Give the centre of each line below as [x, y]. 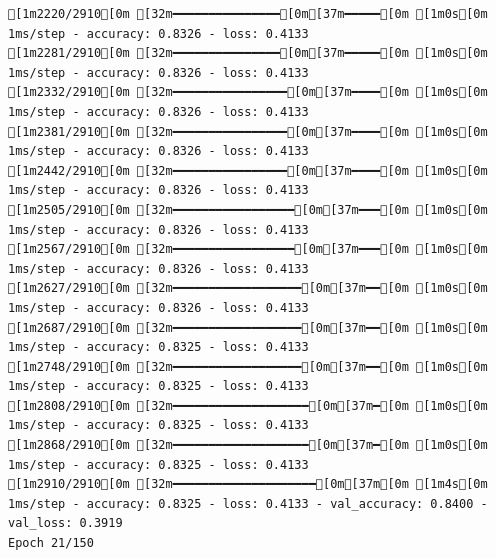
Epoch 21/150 [51, 543]
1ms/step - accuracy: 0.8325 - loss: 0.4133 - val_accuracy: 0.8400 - [248, 503]
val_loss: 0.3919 [65, 523]
